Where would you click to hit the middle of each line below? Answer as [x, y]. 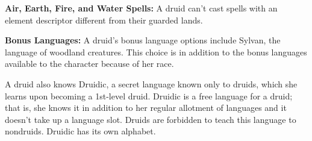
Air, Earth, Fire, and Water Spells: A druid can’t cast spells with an [141, 8]
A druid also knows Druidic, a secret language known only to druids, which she [151, 83]
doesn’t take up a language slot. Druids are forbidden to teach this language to [151, 119]
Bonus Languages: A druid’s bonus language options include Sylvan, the [143, 40]
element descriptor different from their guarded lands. [104, 20]
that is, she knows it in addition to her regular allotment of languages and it [146, 108]
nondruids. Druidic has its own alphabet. [80, 131]
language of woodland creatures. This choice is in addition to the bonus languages [156, 52]
